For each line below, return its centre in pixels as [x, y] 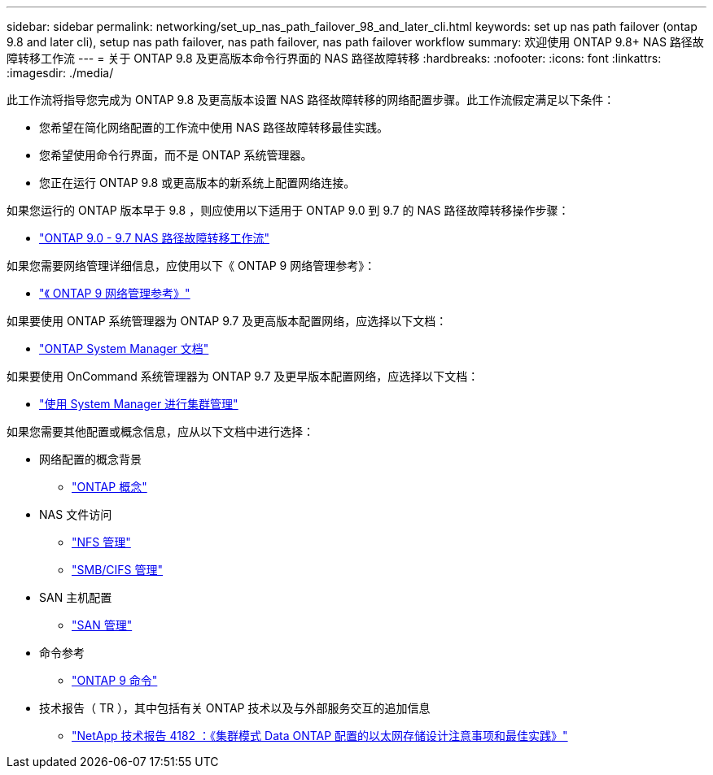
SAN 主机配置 [76, 597]
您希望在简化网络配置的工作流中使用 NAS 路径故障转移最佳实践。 [214, 127]
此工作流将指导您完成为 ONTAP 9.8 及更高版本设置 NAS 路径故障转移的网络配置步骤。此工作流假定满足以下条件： [311, 100]
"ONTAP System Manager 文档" [124, 348]
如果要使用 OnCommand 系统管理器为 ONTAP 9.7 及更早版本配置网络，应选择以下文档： [243, 376]
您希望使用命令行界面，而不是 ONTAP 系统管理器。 [176, 155]
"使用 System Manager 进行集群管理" [139, 404]
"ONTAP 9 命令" [115, 680]
